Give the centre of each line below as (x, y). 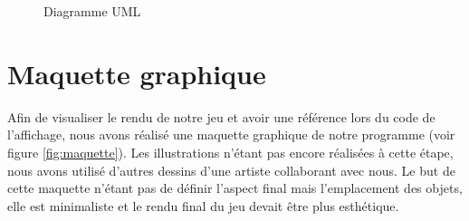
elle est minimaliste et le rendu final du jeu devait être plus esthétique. (203, 205)
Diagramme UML (92, 11)
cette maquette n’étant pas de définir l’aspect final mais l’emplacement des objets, (235, 188)
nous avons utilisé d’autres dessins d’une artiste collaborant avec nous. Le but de (231, 170)
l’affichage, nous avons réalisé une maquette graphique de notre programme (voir (231, 135)
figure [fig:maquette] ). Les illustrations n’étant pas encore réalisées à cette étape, (230, 152)
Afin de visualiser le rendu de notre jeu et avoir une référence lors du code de (221, 116)
